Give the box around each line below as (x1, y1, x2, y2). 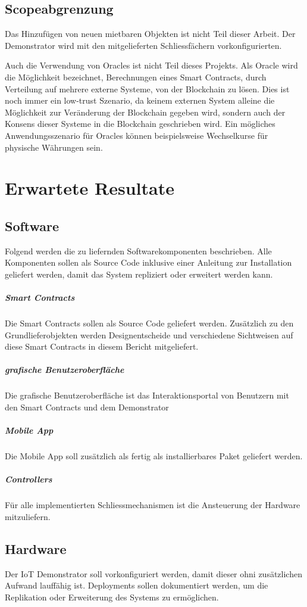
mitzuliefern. (5, 510, 51, 522)
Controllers (5, 473, 52, 485)
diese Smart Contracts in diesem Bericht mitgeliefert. (5, 340, 199, 353)
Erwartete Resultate (5, 176, 174, 200)
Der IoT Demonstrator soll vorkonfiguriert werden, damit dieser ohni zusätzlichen (5, 567, 302, 580)
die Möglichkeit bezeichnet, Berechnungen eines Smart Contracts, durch (5, 70, 267, 83)
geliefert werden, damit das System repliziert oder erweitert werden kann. (5, 267, 273, 280)
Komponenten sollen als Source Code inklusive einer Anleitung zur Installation (5, 256, 292, 269)
